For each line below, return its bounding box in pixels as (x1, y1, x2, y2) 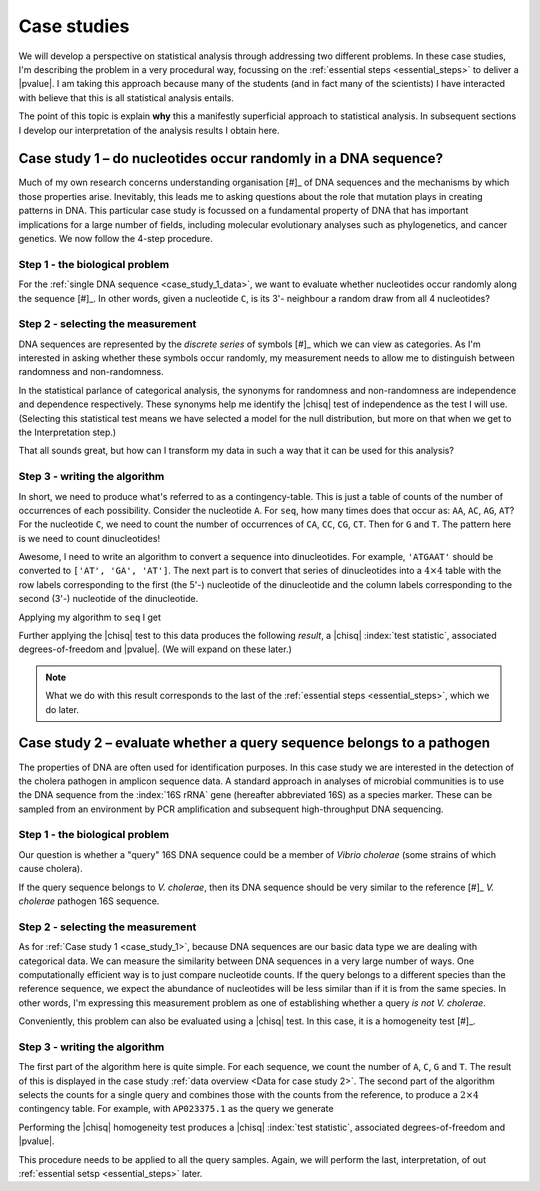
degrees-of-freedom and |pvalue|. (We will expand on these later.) (18, 643, 292, 655)
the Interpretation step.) (18, 426, 117, 438)
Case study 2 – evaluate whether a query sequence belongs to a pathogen (18, 735, 490, 752)
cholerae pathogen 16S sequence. (18, 895, 160, 907)
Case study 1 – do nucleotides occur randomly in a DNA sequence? (18, 150, 444, 167)
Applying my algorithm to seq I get (18, 611, 162, 623)
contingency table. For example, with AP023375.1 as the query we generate (18, 1103, 334, 1115)
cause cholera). (18, 863, 84, 875)
